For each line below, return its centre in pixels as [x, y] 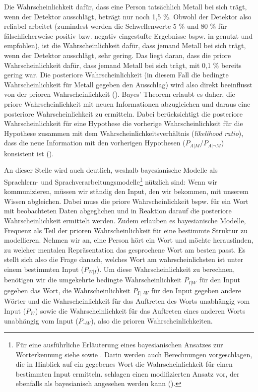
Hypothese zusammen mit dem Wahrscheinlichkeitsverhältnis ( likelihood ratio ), [124, 133]
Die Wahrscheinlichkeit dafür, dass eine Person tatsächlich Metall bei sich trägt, [126, 6]
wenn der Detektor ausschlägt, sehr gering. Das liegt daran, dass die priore [118, 55]
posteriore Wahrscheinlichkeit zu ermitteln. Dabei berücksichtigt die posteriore [124, 113]
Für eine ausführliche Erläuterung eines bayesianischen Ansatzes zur [119, 345]
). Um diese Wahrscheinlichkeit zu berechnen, [166, 269]
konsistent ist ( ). [29, 153]
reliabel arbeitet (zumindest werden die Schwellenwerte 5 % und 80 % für [116, 26]
